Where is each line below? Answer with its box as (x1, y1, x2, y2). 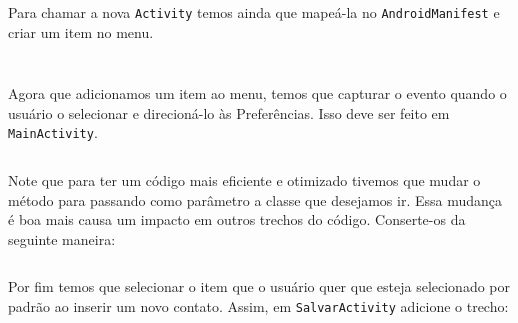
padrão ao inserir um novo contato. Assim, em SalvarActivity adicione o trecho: (8, 296, 509, 317)
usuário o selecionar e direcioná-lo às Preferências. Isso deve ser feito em (8, 102, 450, 123)
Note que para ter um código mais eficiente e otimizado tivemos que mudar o (8, 170, 481, 191)
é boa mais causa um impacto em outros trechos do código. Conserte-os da (8, 209, 466, 230)
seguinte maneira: (8, 228, 116, 249)
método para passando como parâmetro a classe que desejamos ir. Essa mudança (8, 189, 503, 210)
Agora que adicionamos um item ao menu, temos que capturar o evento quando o (8, 83, 507, 104)
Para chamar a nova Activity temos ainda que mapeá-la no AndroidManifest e (8, 2, 500, 22)
